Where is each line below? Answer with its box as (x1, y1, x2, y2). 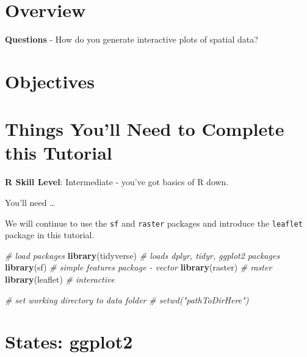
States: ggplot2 (5, 329, 133, 354)
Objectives (5, 68, 95, 93)
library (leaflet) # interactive (5, 273, 115, 286)
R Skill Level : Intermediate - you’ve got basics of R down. (5, 175, 229, 188)
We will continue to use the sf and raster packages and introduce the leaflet (5, 216, 303, 229)
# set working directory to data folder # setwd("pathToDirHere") (5, 293, 249, 306)
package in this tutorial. (5, 228, 95, 241)
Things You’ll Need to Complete (5, 116, 284, 141)
